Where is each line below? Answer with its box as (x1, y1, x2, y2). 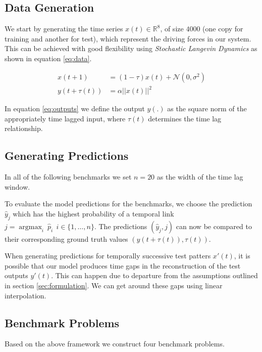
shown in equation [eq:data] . (5, 53, 92, 63)
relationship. (5, 123, 43, 134)
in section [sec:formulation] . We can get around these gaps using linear (5, 280, 223, 291)
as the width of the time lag (156, 171, 243, 182)
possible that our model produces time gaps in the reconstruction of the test (5, 260, 241, 271)
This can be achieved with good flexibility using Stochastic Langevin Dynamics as (5, 43, 257, 54)
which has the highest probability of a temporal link (13, 208, 174, 218)
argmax (19, 223, 42, 231)
